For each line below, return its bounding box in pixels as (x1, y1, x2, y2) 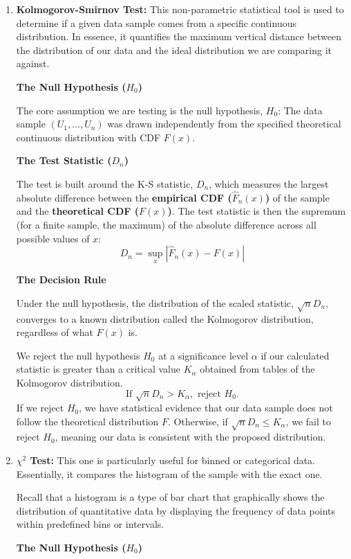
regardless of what (16, 325, 93, 339)
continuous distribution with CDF (16, 130, 161, 144)
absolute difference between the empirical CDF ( (16, 190, 232, 204)
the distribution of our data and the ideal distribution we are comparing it (16, 42, 332, 57)
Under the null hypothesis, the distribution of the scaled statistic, (16, 295, 294, 310)
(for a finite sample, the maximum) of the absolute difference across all (16, 217, 316, 231)
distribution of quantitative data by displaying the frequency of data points (16, 503, 336, 517)
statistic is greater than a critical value (16, 362, 180, 376)
